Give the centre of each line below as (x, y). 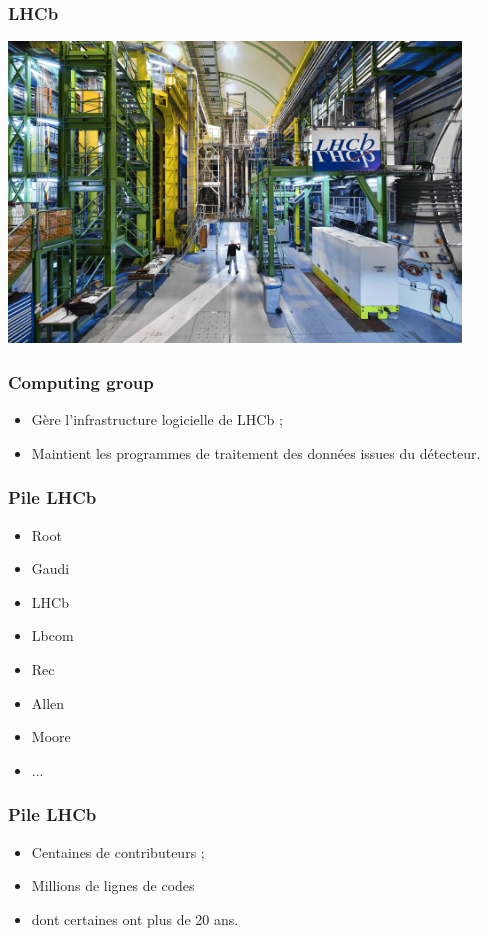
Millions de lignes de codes (113, 885)
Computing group (81, 381)
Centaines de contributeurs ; (118, 851)
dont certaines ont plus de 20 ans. (135, 918)
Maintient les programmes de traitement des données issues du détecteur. (256, 452)
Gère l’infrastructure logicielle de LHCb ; (157, 419)
